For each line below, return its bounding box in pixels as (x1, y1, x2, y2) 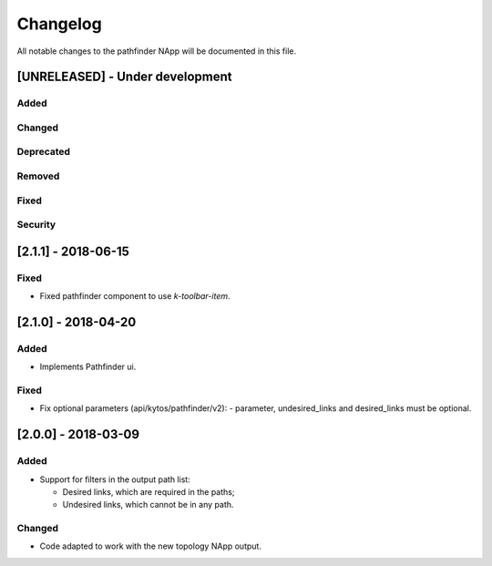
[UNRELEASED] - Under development (16, 69, 232, 85)
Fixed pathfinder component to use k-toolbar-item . (39, 291, 231, 302)
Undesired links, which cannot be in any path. (62, 499, 234, 510)
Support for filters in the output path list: (39, 474, 190, 485)
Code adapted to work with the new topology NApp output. (39, 540, 261, 551)
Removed (16, 170, 60, 182)
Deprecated (16, 146, 71, 159)
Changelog (16, 14, 102, 34)
